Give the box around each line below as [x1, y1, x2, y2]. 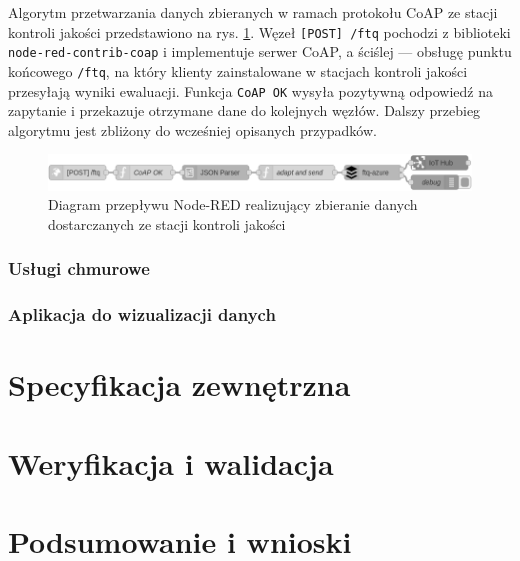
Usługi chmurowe [8, 256, 150, 281]
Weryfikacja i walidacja [8, 442, 334, 483]
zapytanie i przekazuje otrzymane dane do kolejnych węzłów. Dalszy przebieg [8, 100, 481, 121]
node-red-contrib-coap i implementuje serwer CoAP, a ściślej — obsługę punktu [8, 41, 512, 62]
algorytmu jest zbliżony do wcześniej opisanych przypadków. [8, 119, 377, 140]
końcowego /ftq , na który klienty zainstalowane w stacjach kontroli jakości [8, 60, 468, 81]
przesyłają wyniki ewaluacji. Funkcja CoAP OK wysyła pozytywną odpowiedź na [8, 80, 494, 101]
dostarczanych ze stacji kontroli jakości [48, 213, 286, 234]
